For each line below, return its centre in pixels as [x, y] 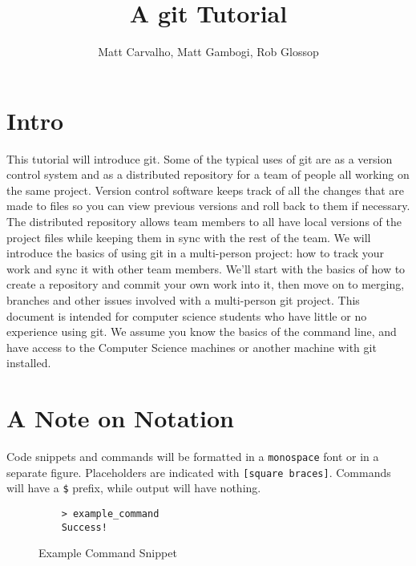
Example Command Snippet [108, 553]
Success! [84, 527]
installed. [29, 363]
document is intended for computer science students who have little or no [187, 315]
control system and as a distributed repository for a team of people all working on [208, 174]
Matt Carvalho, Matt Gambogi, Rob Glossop [208, 52]
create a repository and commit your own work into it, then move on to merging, [206, 284]
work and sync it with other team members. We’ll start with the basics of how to [206, 268]
